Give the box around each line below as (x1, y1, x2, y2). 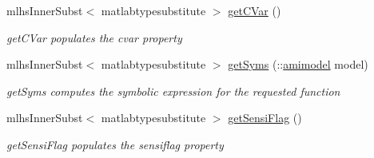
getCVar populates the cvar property (6, 29, 182, 45)
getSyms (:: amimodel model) (228, 56, 368, 73)
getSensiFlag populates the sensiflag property (6, 136, 224, 152)
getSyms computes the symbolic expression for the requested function (6, 82, 340, 99)
